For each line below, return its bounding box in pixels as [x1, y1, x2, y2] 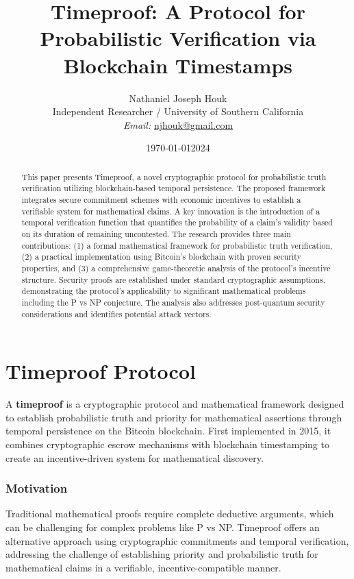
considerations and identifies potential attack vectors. [21, 308, 212, 319]
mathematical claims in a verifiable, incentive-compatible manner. [5, 560, 281, 574]
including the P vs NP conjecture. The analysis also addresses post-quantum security [21, 296, 325, 308]
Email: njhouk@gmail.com [123, 117, 233, 132]
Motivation [5, 480, 68, 497]
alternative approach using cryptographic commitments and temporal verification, [5, 533, 349, 547]
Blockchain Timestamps [63, 51, 293, 79]
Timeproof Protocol [5, 357, 196, 385]
